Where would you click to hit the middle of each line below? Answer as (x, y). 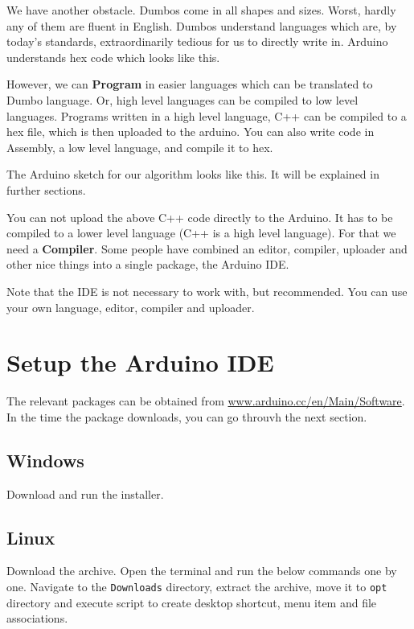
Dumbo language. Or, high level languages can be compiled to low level (182, 99)
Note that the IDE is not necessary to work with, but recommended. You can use (207, 291)
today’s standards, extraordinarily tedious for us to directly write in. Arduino (197, 41)
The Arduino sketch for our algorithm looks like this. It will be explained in (193, 174)
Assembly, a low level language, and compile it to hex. (140, 147)
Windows (45, 460)
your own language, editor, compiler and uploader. (131, 307)
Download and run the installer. (85, 493)
